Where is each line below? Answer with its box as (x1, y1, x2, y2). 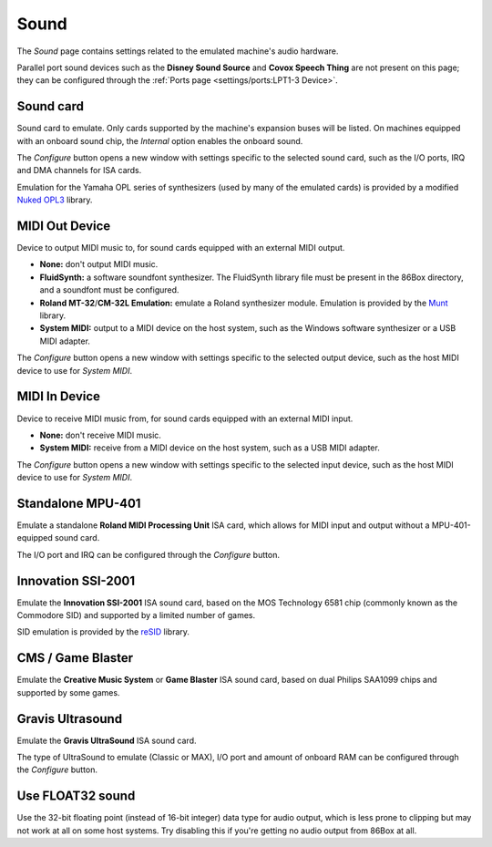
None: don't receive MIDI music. (39, 429, 161, 440)
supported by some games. (16, 687, 120, 697)
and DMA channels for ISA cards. (16, 165, 142, 176)
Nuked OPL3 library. (16, 194, 93, 205)
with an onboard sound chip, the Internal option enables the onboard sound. (16, 135, 303, 146)
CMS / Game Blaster (16, 650, 134, 666)
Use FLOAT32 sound (16, 789, 136, 804)
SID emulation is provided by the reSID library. (16, 626, 190, 637)
